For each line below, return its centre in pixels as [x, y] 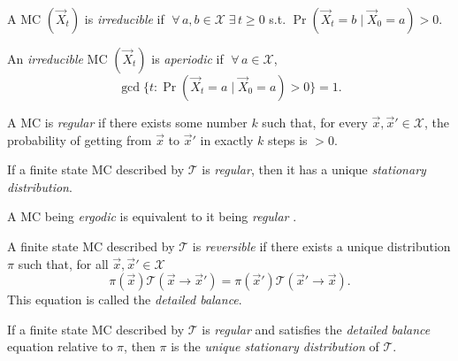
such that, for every [315, 122]
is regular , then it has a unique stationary [314, 169]
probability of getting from [80, 139]
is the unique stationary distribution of [275, 346]
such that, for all [63, 263]
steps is [288, 139]
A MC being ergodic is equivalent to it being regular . [152, 216]
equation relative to [60, 346]
